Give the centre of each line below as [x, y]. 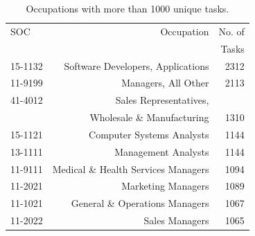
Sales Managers [176, 220]
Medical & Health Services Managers [131, 169]
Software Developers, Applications [137, 65]
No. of [231, 31]
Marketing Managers [165, 186]
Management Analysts [162, 151]
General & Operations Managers [140, 203]
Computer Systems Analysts [149, 134]
